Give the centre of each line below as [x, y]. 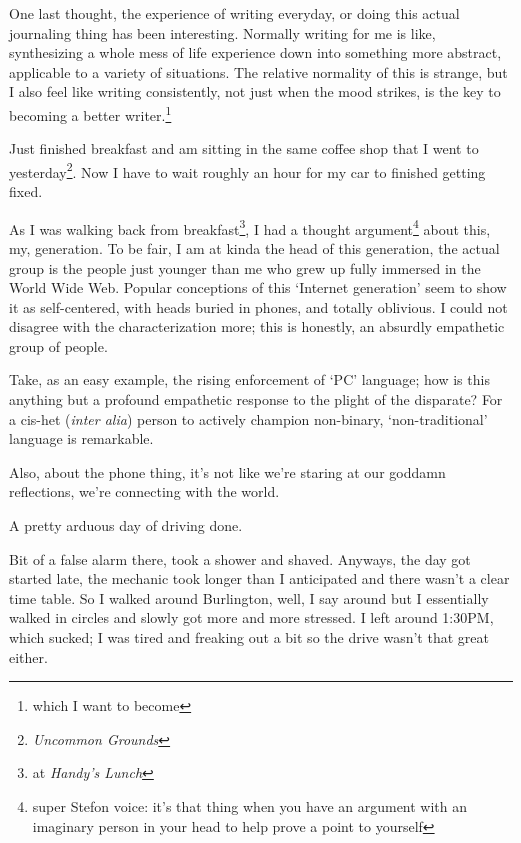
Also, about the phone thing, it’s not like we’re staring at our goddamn [227, 471]
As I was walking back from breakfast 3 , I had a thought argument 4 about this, [250, 227]
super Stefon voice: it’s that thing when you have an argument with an [250, 805]
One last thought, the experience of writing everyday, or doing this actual [234, 13]
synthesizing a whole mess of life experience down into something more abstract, [255, 52]
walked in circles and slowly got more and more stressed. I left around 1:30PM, [251, 617]
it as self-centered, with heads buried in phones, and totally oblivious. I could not [258, 306]
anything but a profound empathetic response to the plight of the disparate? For [256, 399]
